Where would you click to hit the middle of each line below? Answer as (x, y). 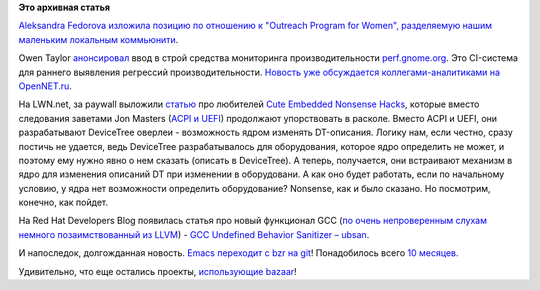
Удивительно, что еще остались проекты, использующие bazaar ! (157, 271)
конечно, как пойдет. (63, 202)
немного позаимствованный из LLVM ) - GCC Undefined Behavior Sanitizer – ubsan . (194, 234)
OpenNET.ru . (45, 86)
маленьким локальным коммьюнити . (98, 39)
